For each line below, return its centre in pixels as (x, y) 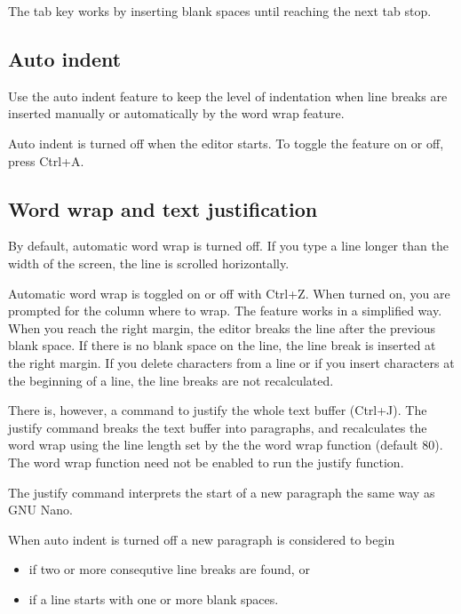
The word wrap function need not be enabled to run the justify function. (206, 462)
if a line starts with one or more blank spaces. (154, 598)
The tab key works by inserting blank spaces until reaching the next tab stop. (220, 11)
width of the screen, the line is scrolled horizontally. (149, 263)
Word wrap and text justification (163, 208)
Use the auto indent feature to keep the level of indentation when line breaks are (228, 96)
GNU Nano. (40, 510)
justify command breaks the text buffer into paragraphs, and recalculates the (218, 427)
